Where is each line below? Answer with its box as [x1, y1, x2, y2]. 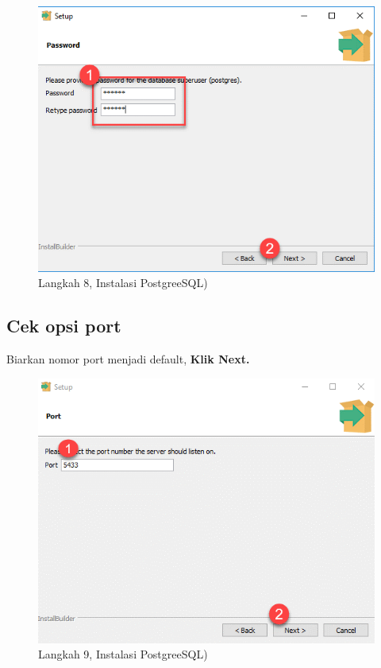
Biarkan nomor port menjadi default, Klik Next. [6, 351, 250, 367]
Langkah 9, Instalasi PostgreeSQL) [38, 646, 208, 662]
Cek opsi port [6, 313, 121, 338]
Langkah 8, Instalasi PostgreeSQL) [38, 274, 208, 291]
